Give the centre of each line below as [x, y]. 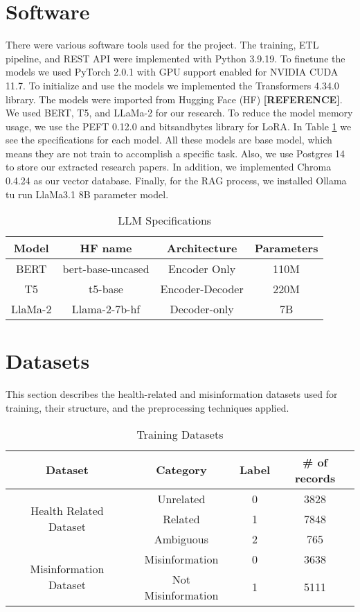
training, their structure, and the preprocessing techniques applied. [147, 407]
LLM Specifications [165, 220]
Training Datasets [180, 434]
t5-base [106, 289]
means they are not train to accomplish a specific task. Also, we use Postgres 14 [175, 153]
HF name [106, 248]
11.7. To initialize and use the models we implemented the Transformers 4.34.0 [172, 85]
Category [181, 470]
